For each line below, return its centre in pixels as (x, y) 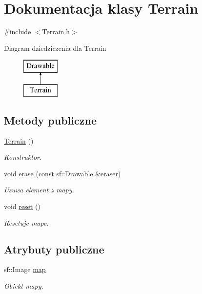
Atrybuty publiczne (54, 249)
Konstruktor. (23, 157)
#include (18, 31)
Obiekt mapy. (24, 286)
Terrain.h (56, 31)
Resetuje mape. (26, 222)
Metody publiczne (50, 120)
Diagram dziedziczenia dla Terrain (55, 48)
